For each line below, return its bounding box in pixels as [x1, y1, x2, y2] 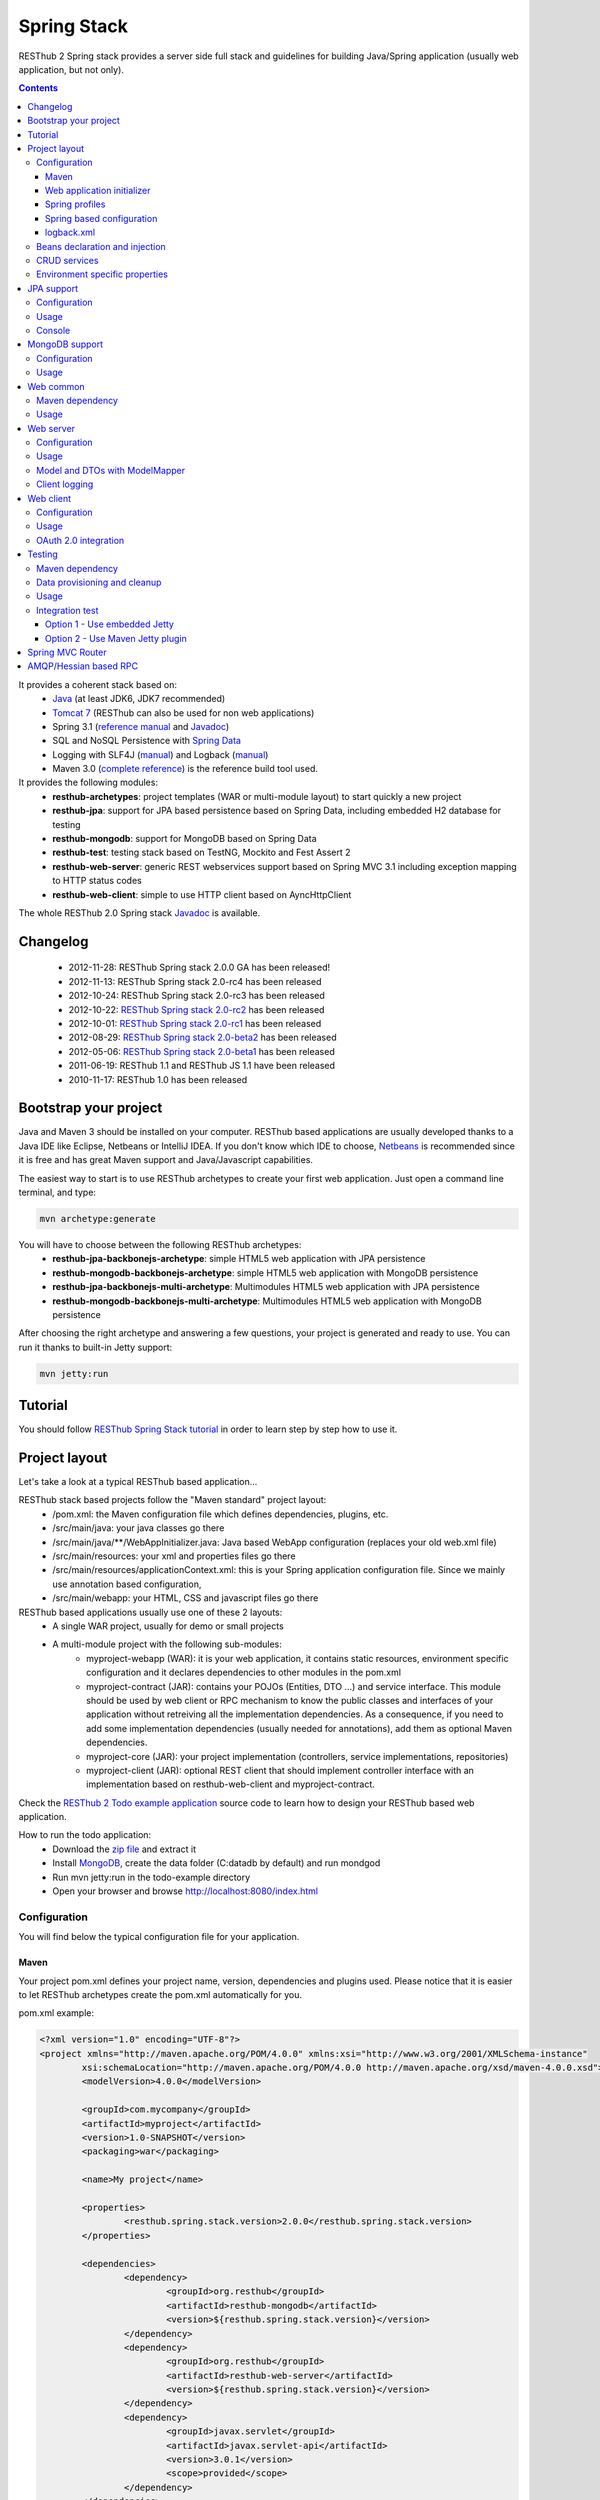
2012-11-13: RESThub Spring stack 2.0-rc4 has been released [68, 975, 322, 987]
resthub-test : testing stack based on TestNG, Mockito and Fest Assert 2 [52, 846, 351, 859]
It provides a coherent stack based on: [18, 678, 178, 690]
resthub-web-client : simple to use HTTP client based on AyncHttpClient [52, 888, 352, 900]
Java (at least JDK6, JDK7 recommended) [52, 693, 226, 705]
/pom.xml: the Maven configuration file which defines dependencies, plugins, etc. [52, 1508, 389, 1520]
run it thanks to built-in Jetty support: [18, 1341, 173, 1353]
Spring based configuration [45, 212, 158, 224]
